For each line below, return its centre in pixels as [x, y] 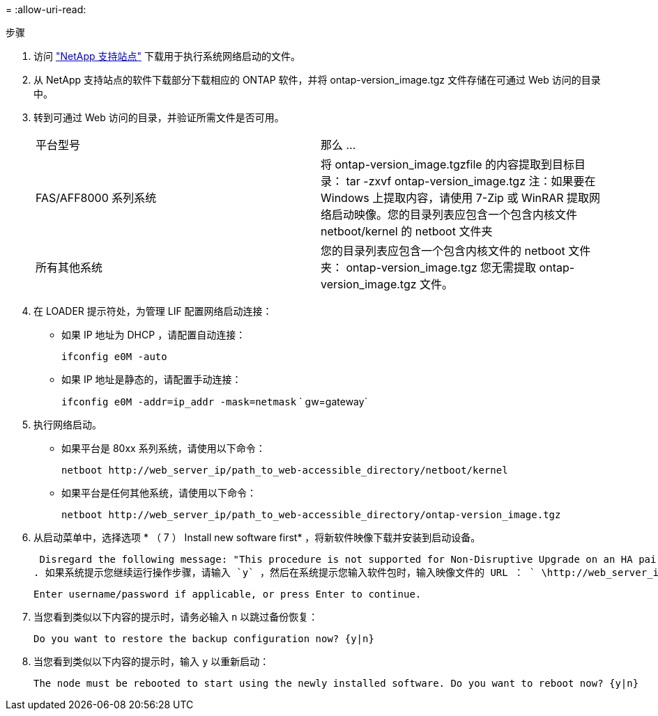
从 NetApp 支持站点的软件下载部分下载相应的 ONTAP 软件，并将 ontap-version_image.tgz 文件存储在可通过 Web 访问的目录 [317, 80]
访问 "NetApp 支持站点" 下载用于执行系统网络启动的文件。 [167, 56]
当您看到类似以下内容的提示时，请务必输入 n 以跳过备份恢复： [176, 617]
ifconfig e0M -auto [114, 357]
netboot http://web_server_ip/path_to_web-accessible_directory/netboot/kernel [285, 470]
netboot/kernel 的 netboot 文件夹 [407, 231]
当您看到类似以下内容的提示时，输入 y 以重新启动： [152, 661]
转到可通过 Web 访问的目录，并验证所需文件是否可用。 [159, 117]
